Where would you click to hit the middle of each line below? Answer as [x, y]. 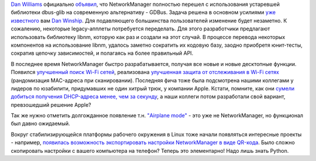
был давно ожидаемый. [40, 124]
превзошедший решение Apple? [51, 104]
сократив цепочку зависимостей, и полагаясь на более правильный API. [102, 53]
